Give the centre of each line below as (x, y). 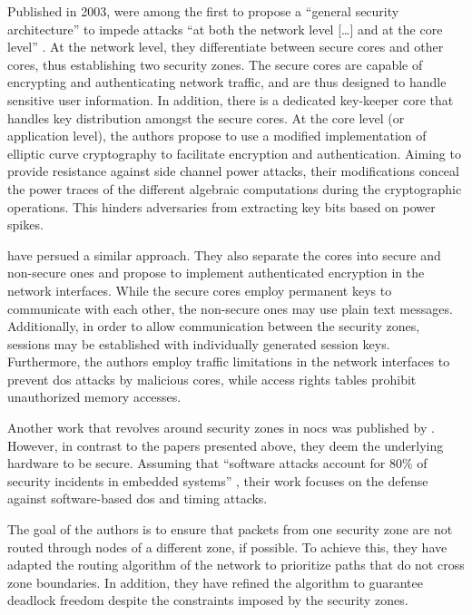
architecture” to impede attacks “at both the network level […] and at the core (225, 29)
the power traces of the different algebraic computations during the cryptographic (235, 188)
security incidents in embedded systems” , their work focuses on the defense (218, 480)
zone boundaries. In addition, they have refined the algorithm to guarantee (215, 582)
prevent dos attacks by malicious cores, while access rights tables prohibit (212, 379)
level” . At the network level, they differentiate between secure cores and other (226, 47)
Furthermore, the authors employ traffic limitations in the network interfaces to (229, 361)
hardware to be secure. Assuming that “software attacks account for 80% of (217, 463)
